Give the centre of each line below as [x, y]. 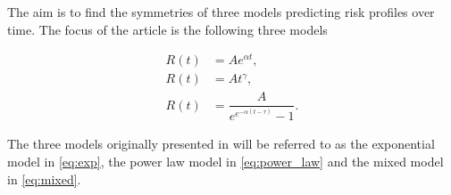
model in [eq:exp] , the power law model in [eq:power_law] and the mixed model [225, 161]
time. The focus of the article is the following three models [167, 29]
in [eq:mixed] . [44, 179]
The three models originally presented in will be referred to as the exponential [221, 144]
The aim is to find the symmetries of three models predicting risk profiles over [221, 12]
